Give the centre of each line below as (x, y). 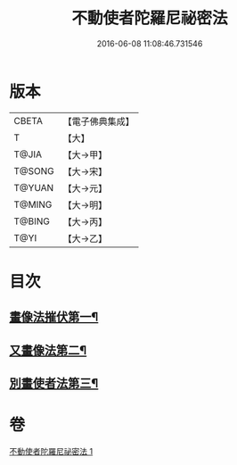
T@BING (32, 221)
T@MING (33, 204)
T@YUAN (34, 187)
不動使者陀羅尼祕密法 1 (51, 451)
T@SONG (34, 170)
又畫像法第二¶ (48, 350)
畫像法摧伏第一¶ (54, 317)
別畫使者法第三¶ (54, 383)
